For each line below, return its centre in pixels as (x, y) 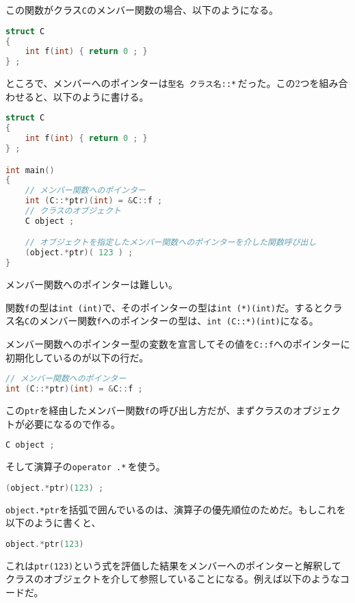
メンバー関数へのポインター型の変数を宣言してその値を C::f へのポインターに (178, 344)
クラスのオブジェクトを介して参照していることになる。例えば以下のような (173, 579)
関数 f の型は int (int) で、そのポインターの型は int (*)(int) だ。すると (165, 307)
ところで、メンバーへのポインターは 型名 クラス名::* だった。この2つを (162, 83)
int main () (30, 170)
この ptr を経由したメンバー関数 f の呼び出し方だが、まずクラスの (149, 410)
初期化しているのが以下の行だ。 (77, 357)
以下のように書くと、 (53, 523)
